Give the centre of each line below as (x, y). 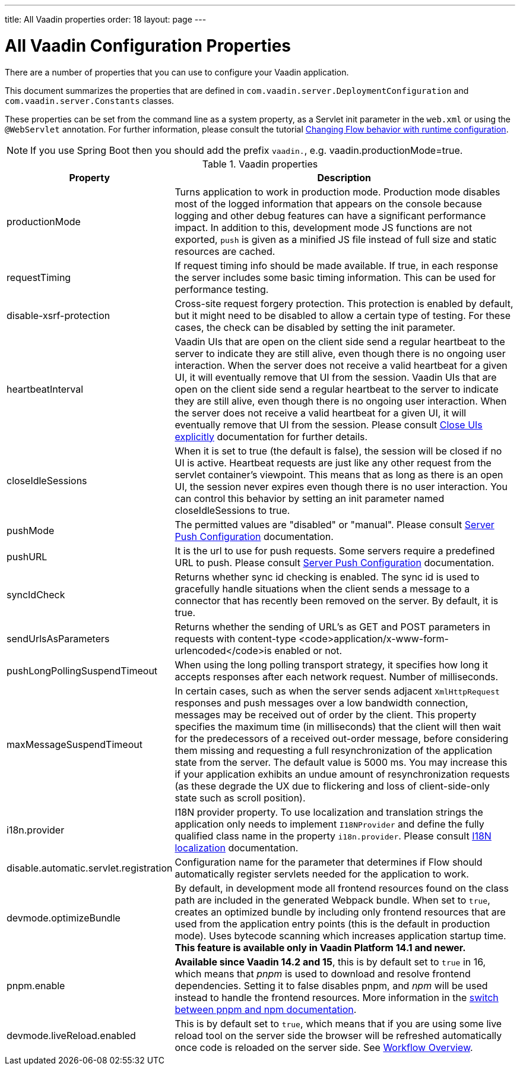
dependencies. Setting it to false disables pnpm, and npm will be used (331, 985)
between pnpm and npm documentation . (266, 1009)
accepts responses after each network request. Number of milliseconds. (337, 676)
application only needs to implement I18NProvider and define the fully (329, 824)
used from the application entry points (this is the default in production (332, 924)
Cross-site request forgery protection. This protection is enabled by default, (344, 303)
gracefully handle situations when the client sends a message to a (322, 588)
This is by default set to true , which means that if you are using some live (338, 1023)
